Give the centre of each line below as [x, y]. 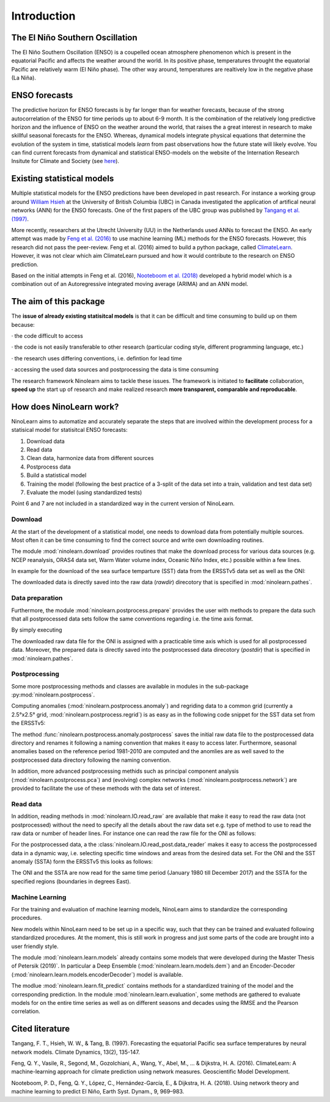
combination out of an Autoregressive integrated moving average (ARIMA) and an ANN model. [130, 284]
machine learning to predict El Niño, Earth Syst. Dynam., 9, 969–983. [98, 1092]
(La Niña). [24, 78]
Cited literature [41, 1029]
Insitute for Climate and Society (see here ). [65, 161]
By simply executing [37, 630]
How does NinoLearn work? [65, 407]
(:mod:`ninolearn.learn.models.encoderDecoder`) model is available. [97, 974]
